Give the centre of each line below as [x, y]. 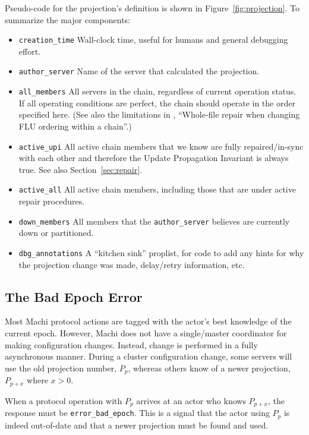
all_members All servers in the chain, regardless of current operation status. [157, 91]
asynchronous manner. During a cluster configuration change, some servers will [149, 356]
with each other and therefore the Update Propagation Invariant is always [154, 158]
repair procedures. [52, 201]
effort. [30, 51]
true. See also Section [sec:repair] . [80, 169]
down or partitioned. [56, 233]
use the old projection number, [61, 368]
